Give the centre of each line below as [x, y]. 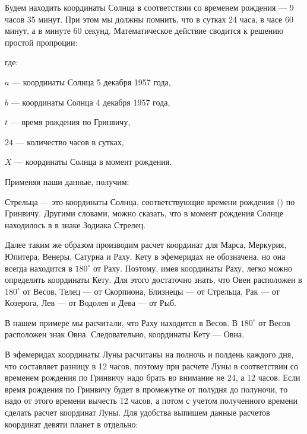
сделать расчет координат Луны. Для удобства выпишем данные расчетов [137, 412]
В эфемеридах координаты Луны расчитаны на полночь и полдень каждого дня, [149, 354]
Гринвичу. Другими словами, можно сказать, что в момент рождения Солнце [144, 213]
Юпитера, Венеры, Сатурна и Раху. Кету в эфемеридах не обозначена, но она [145, 256]
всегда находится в [39, 268]
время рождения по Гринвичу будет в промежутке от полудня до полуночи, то [146, 389]
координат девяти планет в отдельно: [72, 424]
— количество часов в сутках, [70, 141]
